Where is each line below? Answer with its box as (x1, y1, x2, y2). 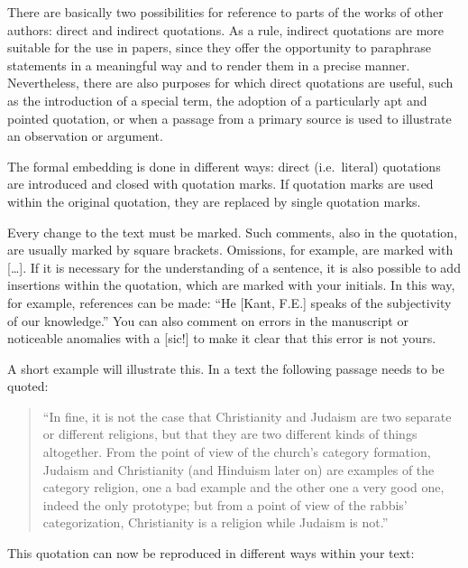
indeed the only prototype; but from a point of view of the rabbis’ (42, 495, 408, 514)
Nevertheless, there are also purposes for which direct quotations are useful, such (7, 73, 454, 92)
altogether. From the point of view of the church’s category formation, (42, 442, 431, 461)
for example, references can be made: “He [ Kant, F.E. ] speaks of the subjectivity (7, 293, 452, 312)
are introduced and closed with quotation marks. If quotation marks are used (7, 174, 434, 193)
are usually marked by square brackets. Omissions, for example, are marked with (7, 240, 454, 259)
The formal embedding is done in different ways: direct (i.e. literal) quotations (7, 156, 441, 175)
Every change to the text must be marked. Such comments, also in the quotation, (7, 222, 458, 241)
